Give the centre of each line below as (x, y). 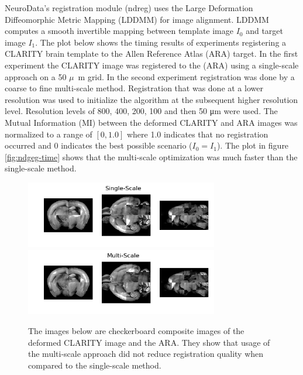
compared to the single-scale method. (95, 365)
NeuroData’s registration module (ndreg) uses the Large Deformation (129, 8)
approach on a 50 (36, 76)
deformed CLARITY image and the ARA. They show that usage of (149, 342)
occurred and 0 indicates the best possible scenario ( (99, 145)
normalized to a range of (49, 134)
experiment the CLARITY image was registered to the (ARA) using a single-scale (152, 65)
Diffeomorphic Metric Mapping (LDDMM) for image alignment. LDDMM (137, 19)
